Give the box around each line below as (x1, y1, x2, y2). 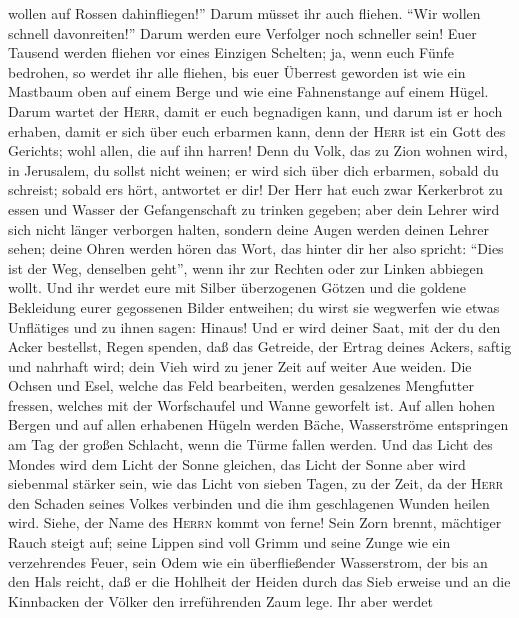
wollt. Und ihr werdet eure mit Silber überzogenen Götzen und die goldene (8, 277, 467, 298)
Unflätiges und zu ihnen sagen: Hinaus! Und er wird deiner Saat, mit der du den (8, 316, 501, 337)
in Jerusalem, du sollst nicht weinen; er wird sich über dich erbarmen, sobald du (8, 159, 499, 180)
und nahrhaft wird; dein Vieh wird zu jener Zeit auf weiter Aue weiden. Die (8, 355, 472, 376)
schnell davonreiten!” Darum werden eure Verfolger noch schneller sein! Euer (8, 22, 477, 43)
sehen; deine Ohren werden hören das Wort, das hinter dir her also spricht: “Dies (8, 238, 504, 259)
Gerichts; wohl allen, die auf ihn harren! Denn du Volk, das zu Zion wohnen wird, (8, 140, 508, 161)
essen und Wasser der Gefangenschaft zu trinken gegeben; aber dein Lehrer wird (8, 198, 500, 219)
